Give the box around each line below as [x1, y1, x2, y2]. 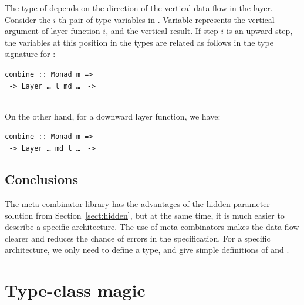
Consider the [5, 13, 50, 25]
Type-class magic [5, 278, 146, 302]
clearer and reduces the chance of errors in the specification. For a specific [5, 232, 271, 244]
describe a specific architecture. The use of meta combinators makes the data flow [5, 221, 299, 233]
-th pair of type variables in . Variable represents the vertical [56, 13, 275, 25]
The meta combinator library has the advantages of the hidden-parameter [5, 197, 270, 209]
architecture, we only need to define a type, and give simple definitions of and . [5, 243, 289, 256]
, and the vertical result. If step [106, 25, 218, 37]
